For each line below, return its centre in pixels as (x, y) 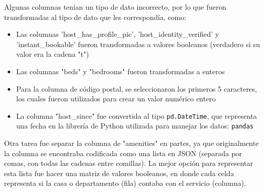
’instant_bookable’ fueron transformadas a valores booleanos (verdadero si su (138, 44)
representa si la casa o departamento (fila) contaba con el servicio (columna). (125, 183)
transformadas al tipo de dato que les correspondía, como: (95, 17)
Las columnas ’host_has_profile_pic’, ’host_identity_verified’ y (118, 34)
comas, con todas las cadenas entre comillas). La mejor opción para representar (129, 163)
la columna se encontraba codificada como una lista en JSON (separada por (123, 153)
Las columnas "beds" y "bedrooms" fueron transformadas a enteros (120, 71)
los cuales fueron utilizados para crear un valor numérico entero (116, 99)
